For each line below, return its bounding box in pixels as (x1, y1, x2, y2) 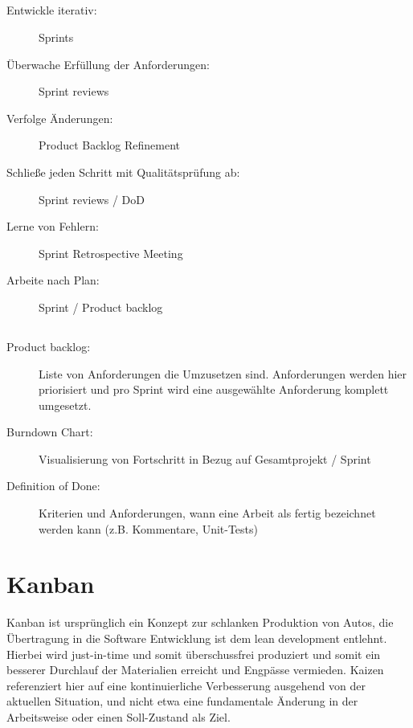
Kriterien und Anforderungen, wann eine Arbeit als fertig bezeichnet (39, 505, 376, 521)
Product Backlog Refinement (39, 137, 181, 153)
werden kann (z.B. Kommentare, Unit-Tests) (39, 520, 259, 537)
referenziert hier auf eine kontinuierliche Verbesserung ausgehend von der (6, 677, 366, 693)
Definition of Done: (6, 477, 100, 494)
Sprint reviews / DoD (39, 190, 145, 207)
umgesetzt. (39, 396, 92, 413)
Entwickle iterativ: (6, 2, 97, 18)
